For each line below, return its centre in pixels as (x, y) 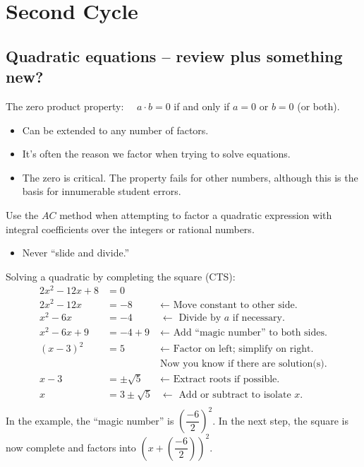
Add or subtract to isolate (235, 395)
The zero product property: (65, 106)
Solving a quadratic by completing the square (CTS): (121, 276)
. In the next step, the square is (280, 420)
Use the (22, 214)
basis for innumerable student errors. (102, 191)
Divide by (200, 318)
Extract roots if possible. (226, 380)
